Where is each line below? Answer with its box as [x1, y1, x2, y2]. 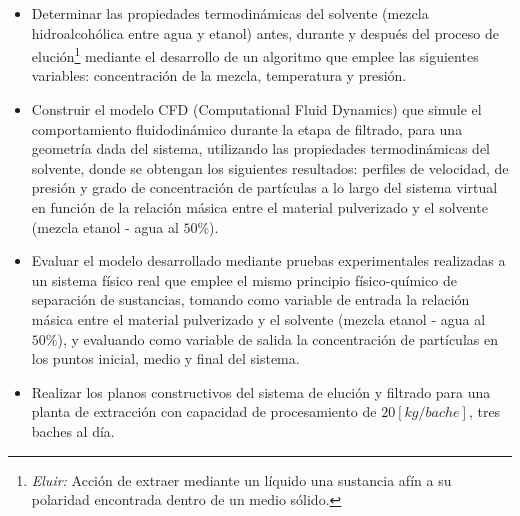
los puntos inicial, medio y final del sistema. [31, 348, 300, 369]
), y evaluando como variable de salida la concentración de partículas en [57, 328, 498, 349]
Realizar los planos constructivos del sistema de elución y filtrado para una [31, 381, 491, 402]
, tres [468, 401, 501, 422]
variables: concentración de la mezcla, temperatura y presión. [31, 65, 407, 86]
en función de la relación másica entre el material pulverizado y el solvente [31, 197, 488, 217]
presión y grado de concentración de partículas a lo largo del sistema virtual [31, 177, 498, 198]
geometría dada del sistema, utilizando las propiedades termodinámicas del [31, 138, 491, 159]
